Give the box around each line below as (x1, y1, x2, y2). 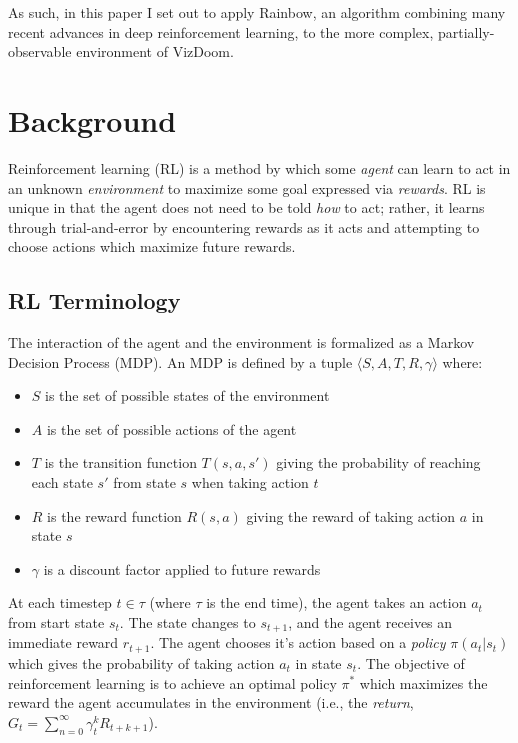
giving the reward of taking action (246, 505, 456, 526)
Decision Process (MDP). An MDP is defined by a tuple (8, 351, 353, 372)
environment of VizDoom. (76, 41, 234, 62)
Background (8, 99, 177, 140)
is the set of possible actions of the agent (46, 418, 297, 439)
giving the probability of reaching (276, 452, 481, 473)
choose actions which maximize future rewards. (8, 236, 296, 257)
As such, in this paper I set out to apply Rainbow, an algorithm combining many (8, 2, 506, 22)
